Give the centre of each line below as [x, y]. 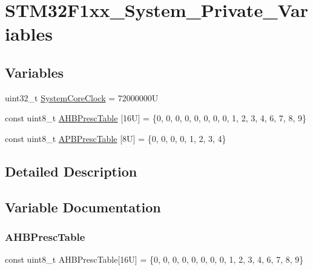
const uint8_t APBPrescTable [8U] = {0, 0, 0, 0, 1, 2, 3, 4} [116, 138]
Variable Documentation [83, 207]
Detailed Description [71, 171]
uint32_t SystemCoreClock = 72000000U [82, 97]
